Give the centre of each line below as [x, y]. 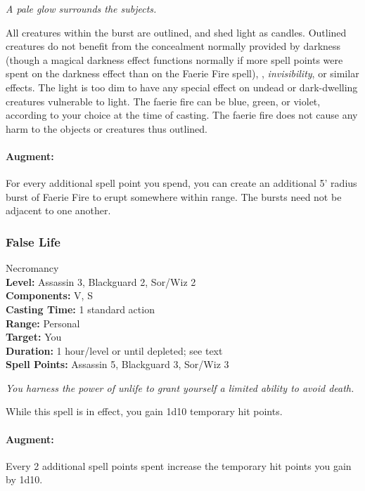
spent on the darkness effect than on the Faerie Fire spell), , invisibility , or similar [182, 73]
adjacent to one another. [58, 210]
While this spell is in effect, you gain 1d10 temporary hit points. [144, 411]
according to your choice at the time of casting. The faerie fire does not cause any [182, 115]
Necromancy [32, 268]
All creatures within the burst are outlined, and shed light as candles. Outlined [176, 32]
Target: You [34, 337]
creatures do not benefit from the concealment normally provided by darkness [173, 46]
